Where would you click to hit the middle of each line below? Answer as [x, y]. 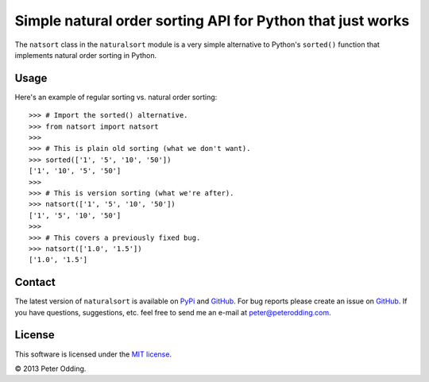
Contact [35, 282]
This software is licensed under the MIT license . [93, 354]
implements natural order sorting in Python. [86, 55]
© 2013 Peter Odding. [50, 368]
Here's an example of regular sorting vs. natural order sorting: [116, 97]
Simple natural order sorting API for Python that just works [212, 21]
